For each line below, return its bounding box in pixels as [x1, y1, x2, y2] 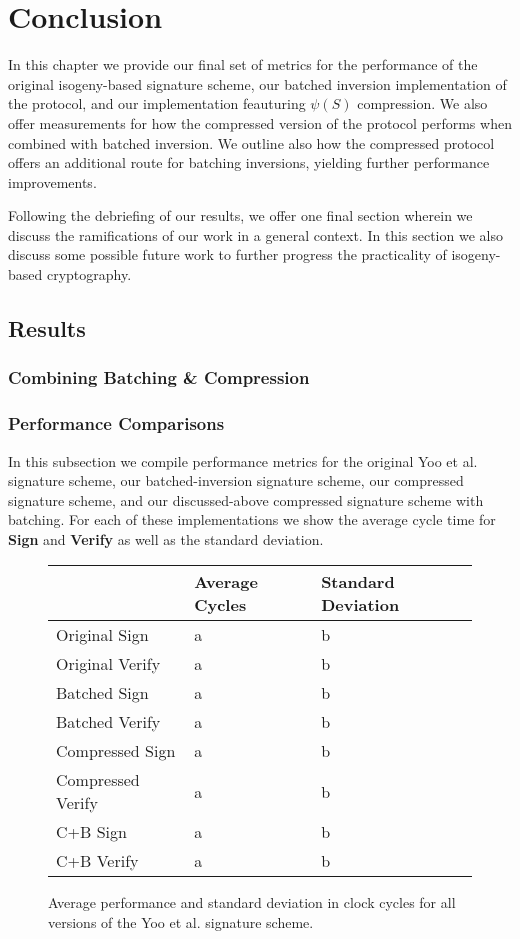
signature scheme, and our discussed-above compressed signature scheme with [8, 489, 484, 510]
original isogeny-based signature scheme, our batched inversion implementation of [8, 73, 507, 94]
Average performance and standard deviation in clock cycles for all [48, 892, 456, 913]
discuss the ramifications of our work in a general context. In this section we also [8, 224, 503, 245]
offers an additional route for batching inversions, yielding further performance [8, 152, 490, 173]
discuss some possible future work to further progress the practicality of [8, 244, 447, 265]
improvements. [8, 171, 97, 192]
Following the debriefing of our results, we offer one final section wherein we [8, 205, 473, 226]
